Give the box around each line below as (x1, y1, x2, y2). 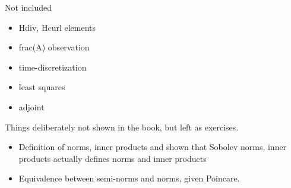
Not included (5, 1, 52, 13)
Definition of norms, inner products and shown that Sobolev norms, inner (18, 141, 287, 153)
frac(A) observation (18, 41, 90, 53)
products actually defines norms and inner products (18, 152, 207, 164)
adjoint (18, 100, 45, 113)
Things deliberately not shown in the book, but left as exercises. (5, 120, 239, 133)
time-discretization (18, 60, 87, 73)
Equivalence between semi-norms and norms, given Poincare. (18, 172, 240, 184)
